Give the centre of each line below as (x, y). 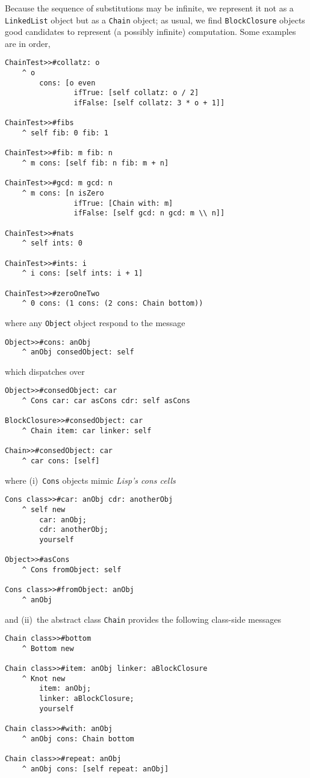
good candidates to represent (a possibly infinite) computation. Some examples (150, 32)
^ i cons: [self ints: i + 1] (82, 273)
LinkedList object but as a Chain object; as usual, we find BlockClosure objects (155, 20)
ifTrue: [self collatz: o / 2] (136, 93)
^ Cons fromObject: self (72, 570)
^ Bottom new (48, 648)
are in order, (28, 43)
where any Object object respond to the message (95, 322)
